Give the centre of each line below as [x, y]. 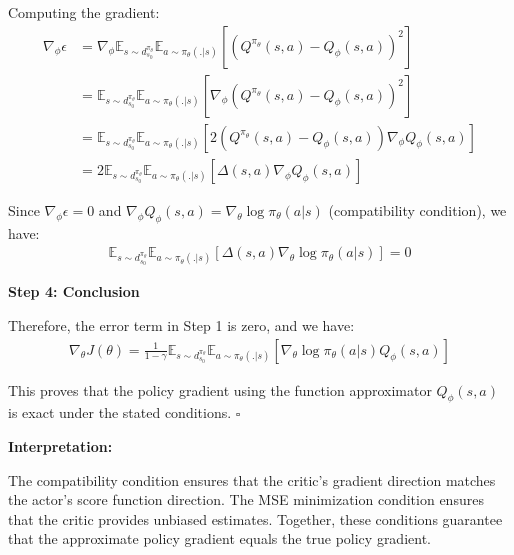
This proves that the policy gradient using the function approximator [220, 389]
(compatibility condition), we [417, 209]
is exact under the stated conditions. [120, 412]
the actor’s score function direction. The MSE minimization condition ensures [246, 499]
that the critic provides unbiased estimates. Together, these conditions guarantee [255, 518]
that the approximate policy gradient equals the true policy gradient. [219, 538]
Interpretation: [60, 445]
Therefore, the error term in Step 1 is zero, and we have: [181, 324]
